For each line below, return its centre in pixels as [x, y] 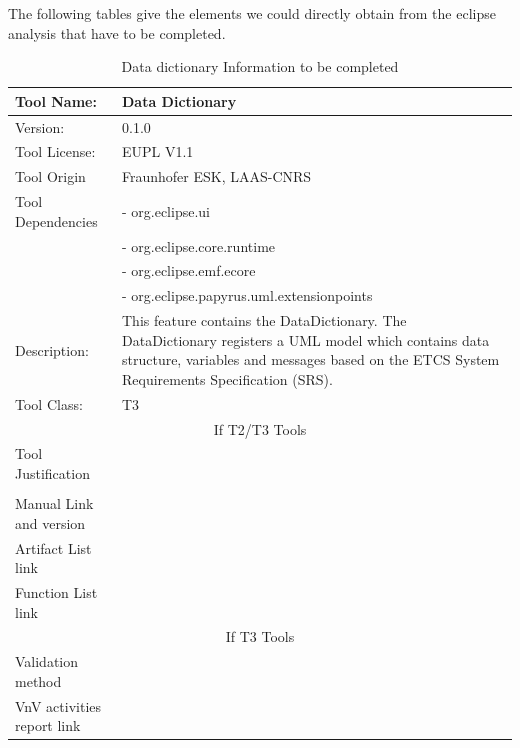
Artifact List [53, 547]
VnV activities [58, 705]
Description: [52, 349]
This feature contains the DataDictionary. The [264, 320]
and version [50, 522]
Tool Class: [49, 403]
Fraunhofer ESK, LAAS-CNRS [216, 176]
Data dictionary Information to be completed [260, 66]
